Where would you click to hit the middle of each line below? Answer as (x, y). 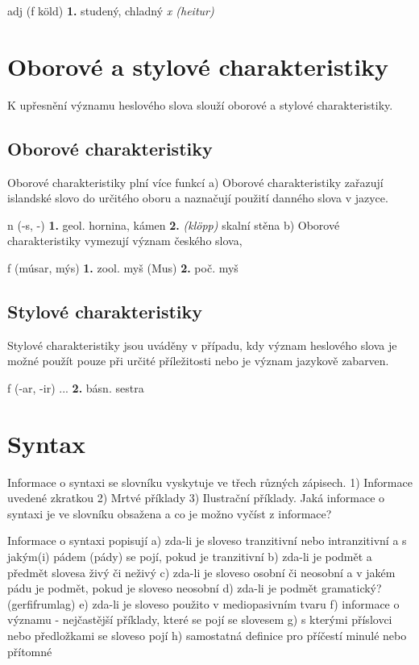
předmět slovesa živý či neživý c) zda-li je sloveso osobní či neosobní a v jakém (201, 572)
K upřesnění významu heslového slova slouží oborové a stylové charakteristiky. (200, 104)
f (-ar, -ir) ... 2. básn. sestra (76, 387)
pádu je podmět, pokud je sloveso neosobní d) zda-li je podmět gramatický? (195, 588)
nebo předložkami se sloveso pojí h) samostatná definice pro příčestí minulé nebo (207, 635)
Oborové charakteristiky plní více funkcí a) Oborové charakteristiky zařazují (195, 182)
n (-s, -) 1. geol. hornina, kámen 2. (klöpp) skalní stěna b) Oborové (174, 224)
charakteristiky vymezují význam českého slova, (125, 241)
